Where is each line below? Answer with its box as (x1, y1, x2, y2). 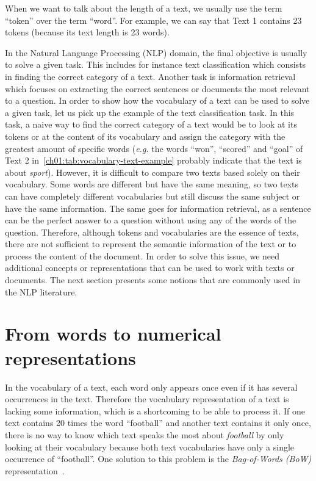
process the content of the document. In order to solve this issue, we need (5, 249, 280, 262)
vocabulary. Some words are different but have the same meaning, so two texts (5, 178, 299, 190)
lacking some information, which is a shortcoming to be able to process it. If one (5, 404, 306, 417)
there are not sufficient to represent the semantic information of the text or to (5, 237, 296, 250)
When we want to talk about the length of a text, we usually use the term (5, 2, 282, 14)
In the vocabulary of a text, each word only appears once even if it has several (5, 380, 298, 393)
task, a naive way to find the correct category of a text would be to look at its (5, 118, 297, 131)
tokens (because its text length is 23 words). (5, 26, 170, 38)
